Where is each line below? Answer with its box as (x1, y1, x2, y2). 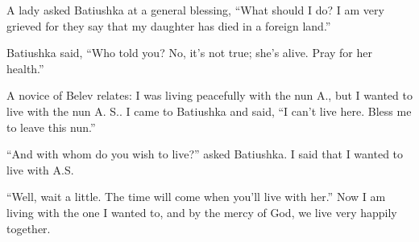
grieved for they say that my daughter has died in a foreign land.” (6, 17, 331, 34)
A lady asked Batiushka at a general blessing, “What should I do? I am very (6, 2, 384, 18)
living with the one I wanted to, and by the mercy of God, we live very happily (6, 203, 397, 220)
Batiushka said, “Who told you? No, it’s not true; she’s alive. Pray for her (6, 44, 373, 61)
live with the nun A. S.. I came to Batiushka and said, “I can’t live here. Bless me (6, 102, 412, 119)
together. (6, 219, 51, 236)
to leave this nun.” (6, 118, 96, 135)
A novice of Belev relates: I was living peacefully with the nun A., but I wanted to (6, 87, 413, 104)
